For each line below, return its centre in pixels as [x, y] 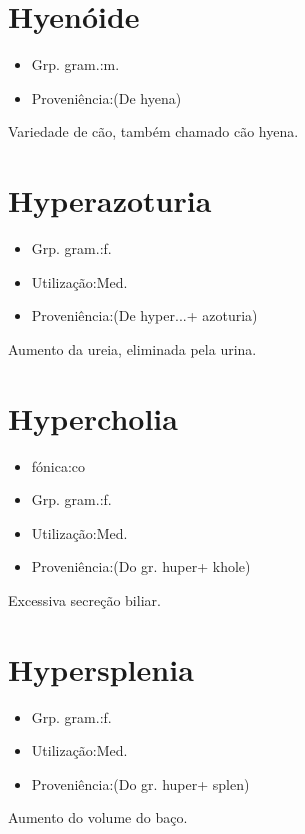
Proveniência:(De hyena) [106, 97]
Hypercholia [93, 417]
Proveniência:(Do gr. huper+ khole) [141, 566]
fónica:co [58, 465]
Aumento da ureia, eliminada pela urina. [132, 348]
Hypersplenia [101, 668]
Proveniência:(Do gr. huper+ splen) [140, 783]
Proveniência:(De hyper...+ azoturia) [144, 315]
